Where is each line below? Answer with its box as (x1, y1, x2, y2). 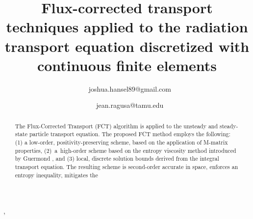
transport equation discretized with (4, 36, 250, 56)
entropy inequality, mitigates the (15, 170, 98, 179)
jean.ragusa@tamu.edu (96, 100, 164, 110)
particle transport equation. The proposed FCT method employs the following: (29, 130, 231, 138)
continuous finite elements (37, 55, 217, 75)
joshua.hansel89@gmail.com (88, 83, 171, 94)
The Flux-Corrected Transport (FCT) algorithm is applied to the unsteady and (15, 122, 218, 130)
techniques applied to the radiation (6, 17, 248, 37)
